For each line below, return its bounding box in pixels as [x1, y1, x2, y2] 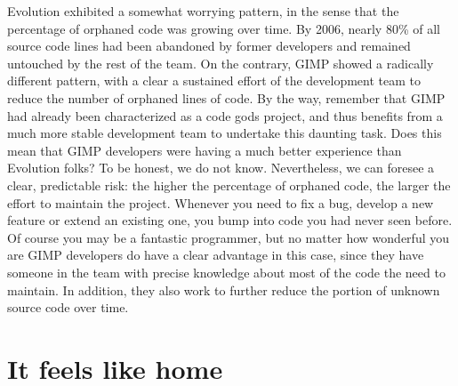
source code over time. [7, 298, 129, 317]
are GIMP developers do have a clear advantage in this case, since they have [7, 245, 424, 264]
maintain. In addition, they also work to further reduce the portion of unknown [7, 280, 440, 299]
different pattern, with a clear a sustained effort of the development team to [7, 71, 421, 90]
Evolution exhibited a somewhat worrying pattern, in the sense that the [7, 2, 399, 20]
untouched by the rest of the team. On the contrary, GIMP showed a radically [7, 53, 434, 72]
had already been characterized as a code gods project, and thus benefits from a [7, 106, 443, 125]
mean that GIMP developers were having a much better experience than [7, 141, 402, 159]
